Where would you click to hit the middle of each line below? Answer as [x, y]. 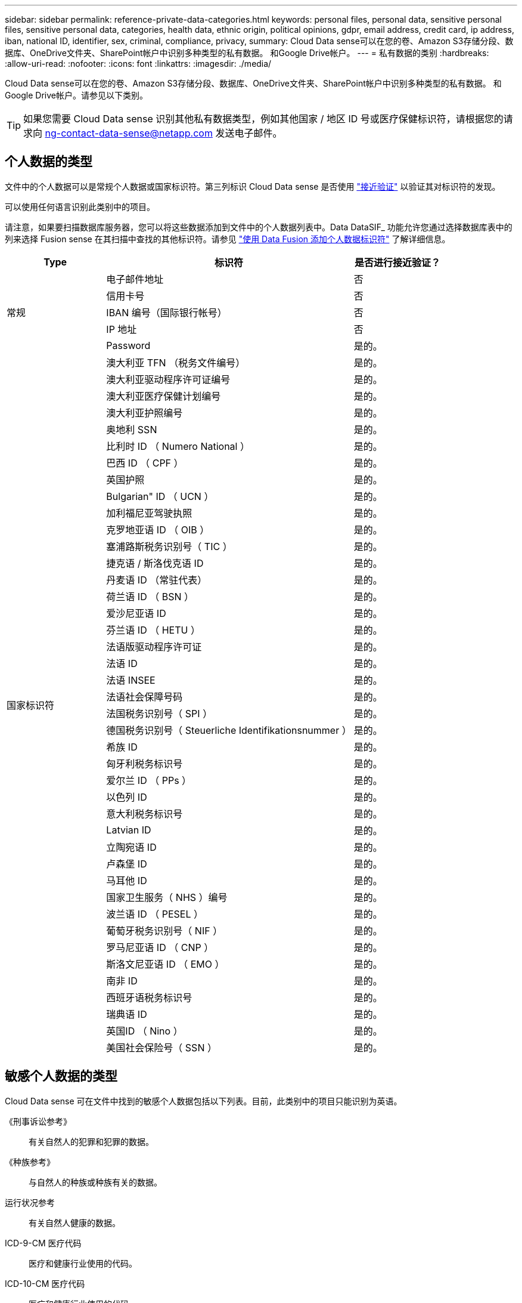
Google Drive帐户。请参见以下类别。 [76, 95]
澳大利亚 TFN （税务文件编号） [176, 362]
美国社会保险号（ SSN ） [161, 1047]
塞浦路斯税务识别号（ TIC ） [169, 546]
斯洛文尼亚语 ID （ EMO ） [165, 964]
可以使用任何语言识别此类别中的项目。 [80, 206]
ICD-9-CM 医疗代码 [43, 1243]
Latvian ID [129, 830]
